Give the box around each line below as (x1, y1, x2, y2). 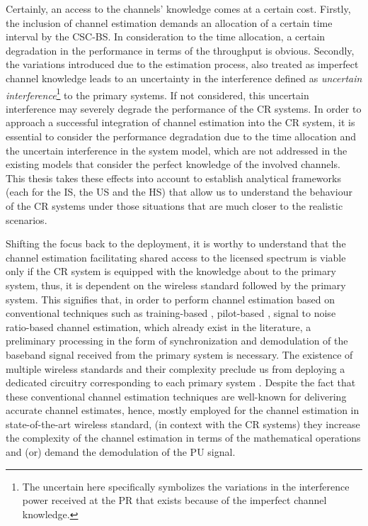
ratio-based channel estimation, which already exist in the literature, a (6, 319, 311, 334)
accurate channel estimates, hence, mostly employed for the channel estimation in (6, 403, 360, 418)
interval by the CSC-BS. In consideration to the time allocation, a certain (6, 29, 326, 44)
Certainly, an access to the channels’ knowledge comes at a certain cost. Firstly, (6, 1, 351, 16)
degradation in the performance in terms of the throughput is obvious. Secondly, (6, 43, 355, 57)
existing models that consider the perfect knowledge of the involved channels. (6, 157, 340, 172)
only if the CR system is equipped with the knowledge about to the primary (6, 264, 336, 279)
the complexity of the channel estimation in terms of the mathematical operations (6, 430, 361, 445)
